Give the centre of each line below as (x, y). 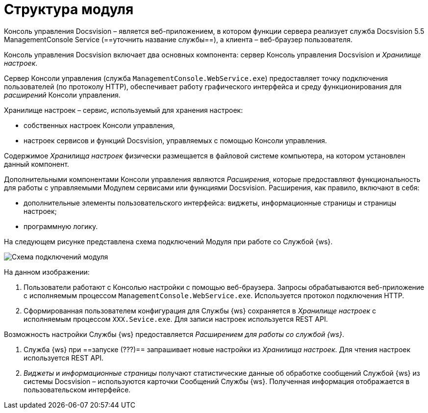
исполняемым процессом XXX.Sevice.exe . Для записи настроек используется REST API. (176, 319)
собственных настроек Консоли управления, (99, 125)
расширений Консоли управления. (62, 95)
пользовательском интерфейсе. (77, 389)
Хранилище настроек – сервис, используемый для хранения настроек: (124, 110)
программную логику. (61, 226)
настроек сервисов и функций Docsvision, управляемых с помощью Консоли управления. (175, 140)
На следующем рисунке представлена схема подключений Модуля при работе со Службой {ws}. (168, 241)
